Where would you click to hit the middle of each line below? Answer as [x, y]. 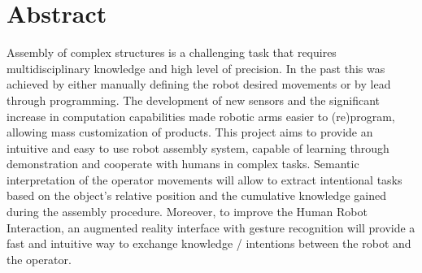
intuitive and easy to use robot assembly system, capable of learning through [198, 147]
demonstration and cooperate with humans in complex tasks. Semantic [183, 164]
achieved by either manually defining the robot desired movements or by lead [199, 84]
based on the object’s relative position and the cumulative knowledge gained [196, 195]
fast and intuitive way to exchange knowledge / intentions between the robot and [209, 243]
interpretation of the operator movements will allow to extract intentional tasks [204, 179]
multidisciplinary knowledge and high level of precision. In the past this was [196, 68]
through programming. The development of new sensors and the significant [193, 100]
